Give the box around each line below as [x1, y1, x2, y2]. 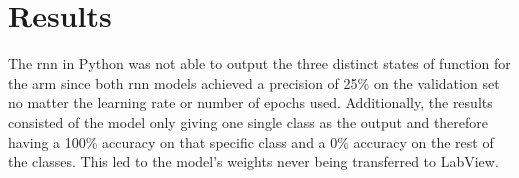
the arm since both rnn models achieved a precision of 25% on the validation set [8, 72, 500, 93]
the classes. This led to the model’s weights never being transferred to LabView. [8, 151, 499, 172]
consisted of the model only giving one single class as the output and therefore [8, 111, 489, 132]
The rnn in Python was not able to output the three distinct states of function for [8, 53, 511, 74]
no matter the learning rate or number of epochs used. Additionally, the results [8, 92, 493, 113]
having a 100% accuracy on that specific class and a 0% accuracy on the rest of [8, 131, 494, 152]
